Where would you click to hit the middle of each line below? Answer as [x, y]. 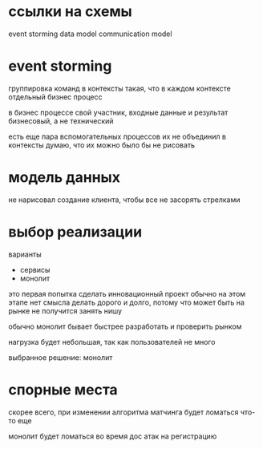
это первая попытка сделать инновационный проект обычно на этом [127, 293]
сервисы [35, 269]
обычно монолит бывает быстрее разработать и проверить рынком [125, 326]
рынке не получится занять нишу [65, 310]
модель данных [64, 178]
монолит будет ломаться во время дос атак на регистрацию [113, 436]
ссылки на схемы [70, 12]
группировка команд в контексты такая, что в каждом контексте [119, 88]
